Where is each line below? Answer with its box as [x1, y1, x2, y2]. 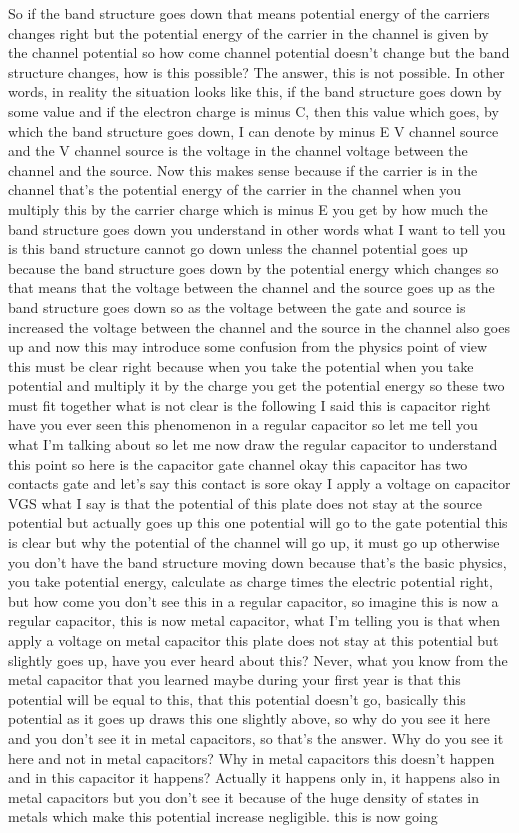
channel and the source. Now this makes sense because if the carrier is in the [8, 159, 478, 180]
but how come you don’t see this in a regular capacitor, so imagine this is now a [8, 590, 499, 611]
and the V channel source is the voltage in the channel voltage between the [8, 140, 468, 161]
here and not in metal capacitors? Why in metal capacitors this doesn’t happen [8, 747, 495, 768]
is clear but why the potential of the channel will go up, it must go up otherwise [8, 532, 500, 553]
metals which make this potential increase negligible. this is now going [8, 806, 438, 827]
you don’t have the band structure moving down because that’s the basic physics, [8, 551, 507, 572]
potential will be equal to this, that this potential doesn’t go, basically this [8, 688, 466, 709]
